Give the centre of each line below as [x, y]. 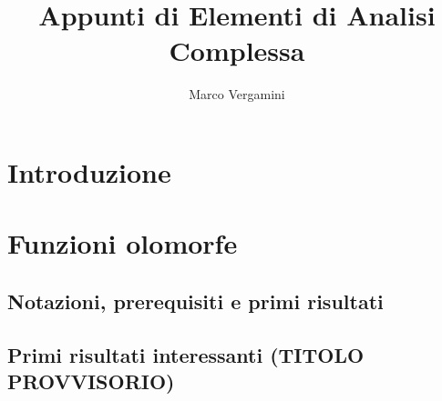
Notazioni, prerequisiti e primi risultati [195, 301]
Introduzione [89, 171]
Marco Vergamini [237, 94]
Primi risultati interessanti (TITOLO [186, 354]
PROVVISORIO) [91, 381]
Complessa [237, 50]
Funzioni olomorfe [123, 243]
